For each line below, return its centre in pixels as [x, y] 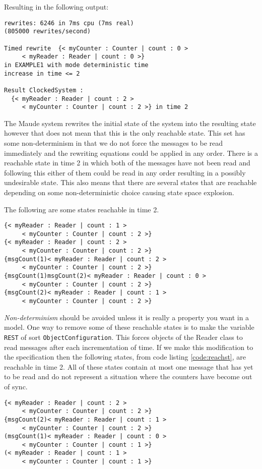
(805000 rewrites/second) [47, 32]
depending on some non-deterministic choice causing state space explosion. [119, 192]
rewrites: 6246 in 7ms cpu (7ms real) [69, 23]
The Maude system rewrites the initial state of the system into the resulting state [130, 123]
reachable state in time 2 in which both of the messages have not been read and [127, 163]
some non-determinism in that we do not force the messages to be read [114, 143]
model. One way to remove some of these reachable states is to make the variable [129, 327]
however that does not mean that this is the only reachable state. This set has [125, 133]
